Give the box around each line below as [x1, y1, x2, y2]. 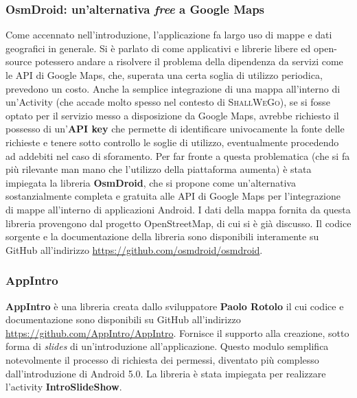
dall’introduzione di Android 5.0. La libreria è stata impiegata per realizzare [5, 366, 326, 380]
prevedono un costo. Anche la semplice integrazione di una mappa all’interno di [5, 81, 341, 95]
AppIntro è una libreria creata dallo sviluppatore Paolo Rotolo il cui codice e [5, 298, 344, 313]
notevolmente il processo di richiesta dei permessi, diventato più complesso [5, 352, 319, 366]
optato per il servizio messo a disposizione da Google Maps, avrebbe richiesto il [5, 108, 339, 122]
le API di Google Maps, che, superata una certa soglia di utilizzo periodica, [5, 68, 323, 82]
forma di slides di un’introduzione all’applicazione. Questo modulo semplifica [5, 339, 329, 353]
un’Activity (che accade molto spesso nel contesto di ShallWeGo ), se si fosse [5, 95, 330, 109]
